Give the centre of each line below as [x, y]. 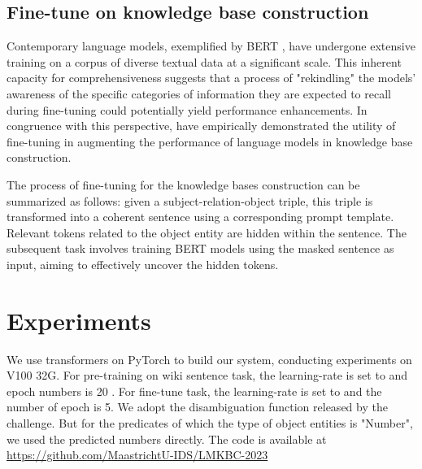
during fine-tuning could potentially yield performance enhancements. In [187, 109]
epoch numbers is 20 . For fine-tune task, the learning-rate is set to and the [194, 391]
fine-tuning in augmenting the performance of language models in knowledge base [210, 141]
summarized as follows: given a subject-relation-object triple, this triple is [190, 200]
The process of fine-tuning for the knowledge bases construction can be [183, 184]
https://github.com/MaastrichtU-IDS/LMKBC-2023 [137, 455]
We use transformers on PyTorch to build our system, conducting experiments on [209, 359]
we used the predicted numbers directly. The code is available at [167, 439]
